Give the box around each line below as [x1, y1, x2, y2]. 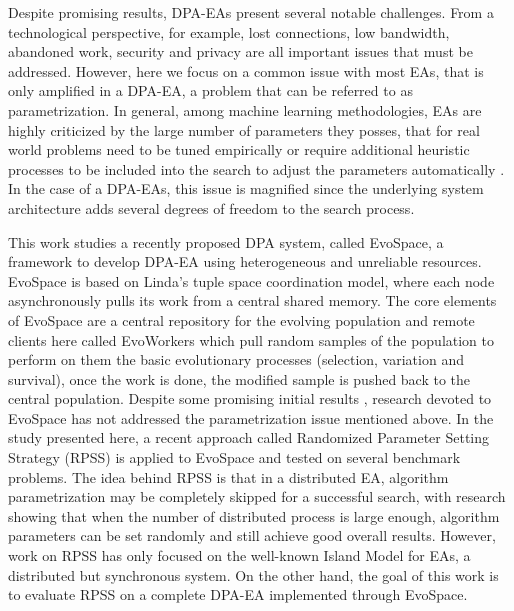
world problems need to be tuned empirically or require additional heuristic [8, 139, 470, 160]
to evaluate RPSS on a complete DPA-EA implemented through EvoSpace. [8, 584, 468, 605]
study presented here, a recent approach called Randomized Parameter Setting [8, 427, 490, 448]
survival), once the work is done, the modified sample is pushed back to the [8, 368, 471, 389]
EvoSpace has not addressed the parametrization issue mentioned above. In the [8, 407, 494, 428]
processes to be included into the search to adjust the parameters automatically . [8, 158, 505, 179]
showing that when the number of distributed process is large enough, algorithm [8, 505, 500, 526]
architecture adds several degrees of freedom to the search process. [8, 197, 415, 218]
